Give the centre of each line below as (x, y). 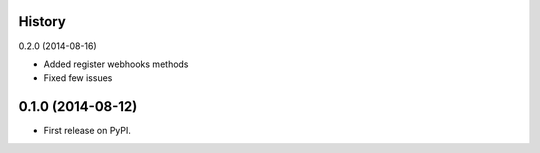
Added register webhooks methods (116, 64)
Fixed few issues (78, 78)
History (42, 21)
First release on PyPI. (87, 131)
